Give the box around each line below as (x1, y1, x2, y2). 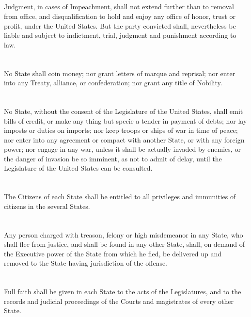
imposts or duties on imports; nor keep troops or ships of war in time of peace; (4, 125, 238, 135)
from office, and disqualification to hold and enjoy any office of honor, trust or (4, 11, 235, 21)
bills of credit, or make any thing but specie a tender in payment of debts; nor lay (4, 115, 247, 126)
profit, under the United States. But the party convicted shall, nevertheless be (4, 20, 236, 31)
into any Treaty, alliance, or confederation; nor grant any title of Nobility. (4, 78, 222, 88)
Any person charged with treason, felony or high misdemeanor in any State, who (4, 229, 243, 239)
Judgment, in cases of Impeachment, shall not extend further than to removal (4, 1, 234, 12)
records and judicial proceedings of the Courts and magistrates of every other (4, 296, 234, 306)
